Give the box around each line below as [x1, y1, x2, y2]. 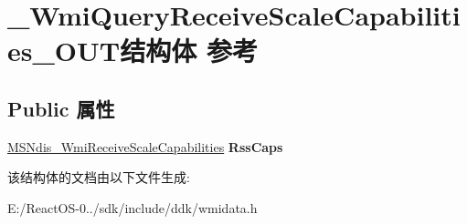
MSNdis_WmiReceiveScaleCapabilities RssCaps [7, 137, 283, 156]
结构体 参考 [120, 32, 258, 69]
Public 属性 [7, 94, 115, 122]
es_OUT [7, 32, 121, 69]
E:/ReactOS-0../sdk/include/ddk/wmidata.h [7, 198, 258, 217]
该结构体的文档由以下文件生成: [7, 168, 190, 187]
